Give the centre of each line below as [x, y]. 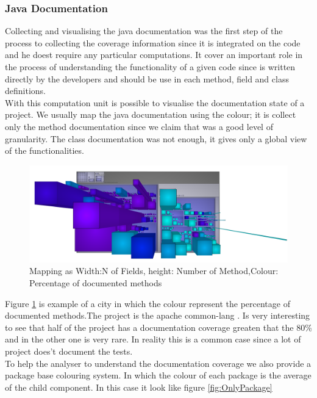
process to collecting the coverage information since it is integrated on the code [153, 42]
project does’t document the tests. [69, 351]
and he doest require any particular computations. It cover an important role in [154, 55]
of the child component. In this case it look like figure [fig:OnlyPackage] [139, 387]
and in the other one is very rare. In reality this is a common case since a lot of [153, 339]
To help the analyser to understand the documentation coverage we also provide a [158, 363]
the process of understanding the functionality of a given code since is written [150, 67]
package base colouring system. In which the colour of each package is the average [158, 375]
